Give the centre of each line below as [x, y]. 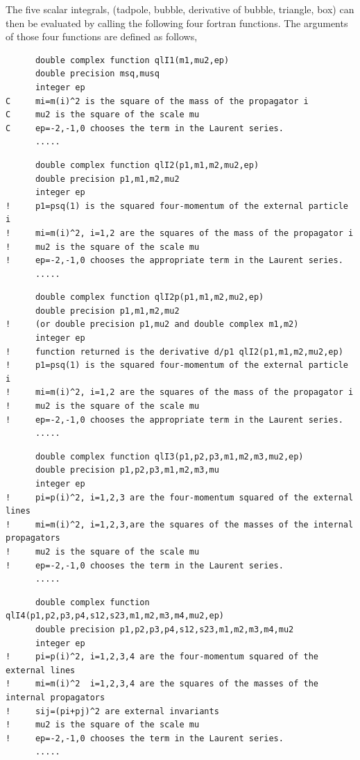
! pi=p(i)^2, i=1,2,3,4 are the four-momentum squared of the [162, 657]
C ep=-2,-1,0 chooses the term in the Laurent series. [145, 128]
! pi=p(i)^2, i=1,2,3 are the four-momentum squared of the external [180, 497]
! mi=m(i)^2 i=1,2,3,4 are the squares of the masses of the [162, 684]
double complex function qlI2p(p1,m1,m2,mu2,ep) [149, 297]
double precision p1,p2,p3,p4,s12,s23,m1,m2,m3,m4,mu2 [164, 629]
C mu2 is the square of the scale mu [103, 115]
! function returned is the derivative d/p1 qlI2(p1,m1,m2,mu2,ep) [174, 352]
